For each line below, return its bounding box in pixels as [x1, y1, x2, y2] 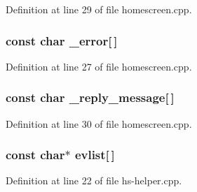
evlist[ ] [74, 146, 115, 163]
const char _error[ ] [6, 31, 118, 49]
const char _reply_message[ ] [6, 89, 175, 106]
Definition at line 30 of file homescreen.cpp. [6, 116, 192, 131]
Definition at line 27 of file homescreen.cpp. [6, 59, 192, 73]
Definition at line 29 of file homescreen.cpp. [6, 2, 192, 16]
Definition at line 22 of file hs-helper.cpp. [6, 173, 182, 188]
